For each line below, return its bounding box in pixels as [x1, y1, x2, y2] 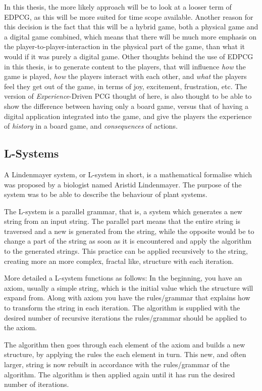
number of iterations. [4, 379, 69, 389]
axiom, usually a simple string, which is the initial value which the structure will [4, 282, 253, 293]
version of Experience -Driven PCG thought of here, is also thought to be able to [4, 91, 252, 101]
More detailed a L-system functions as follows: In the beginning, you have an [4, 272, 242, 283]
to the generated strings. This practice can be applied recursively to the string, [4, 246, 248, 256]
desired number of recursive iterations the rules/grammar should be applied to [4, 312, 247, 323]
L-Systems [4, 145, 59, 161]
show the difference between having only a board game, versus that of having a [4, 100, 249, 111]
